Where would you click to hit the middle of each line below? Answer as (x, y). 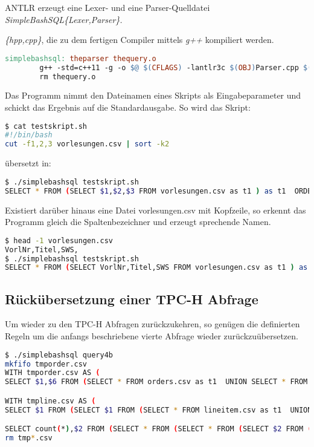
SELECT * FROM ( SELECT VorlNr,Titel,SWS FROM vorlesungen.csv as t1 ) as (156, 268)
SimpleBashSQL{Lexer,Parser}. (64, 19)
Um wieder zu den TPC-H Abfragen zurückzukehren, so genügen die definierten (152, 324)
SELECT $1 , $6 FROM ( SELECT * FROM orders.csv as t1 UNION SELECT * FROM (156, 382)
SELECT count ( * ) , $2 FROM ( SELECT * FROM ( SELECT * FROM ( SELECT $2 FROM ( (159, 429)
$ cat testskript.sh (46, 126)
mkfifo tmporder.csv (46, 364)
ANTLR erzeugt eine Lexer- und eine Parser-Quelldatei (107, 7)
